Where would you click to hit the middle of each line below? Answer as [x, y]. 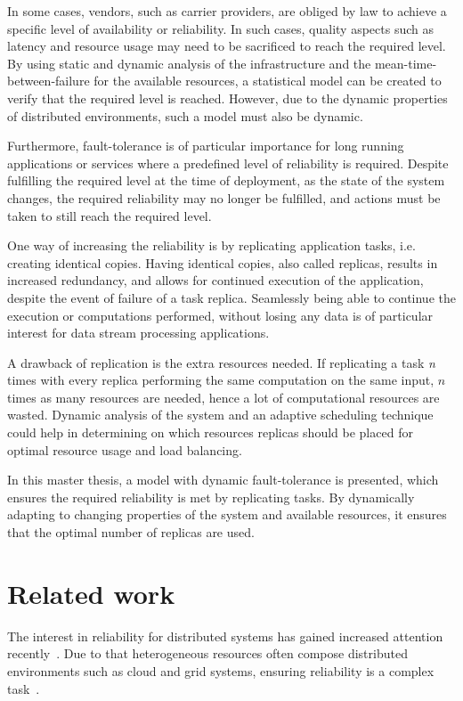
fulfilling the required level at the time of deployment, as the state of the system [226, 180]
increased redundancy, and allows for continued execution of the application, [215, 280]
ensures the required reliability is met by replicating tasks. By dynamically [211, 497]
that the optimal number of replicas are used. [131, 532]
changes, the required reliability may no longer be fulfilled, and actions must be [224, 197]
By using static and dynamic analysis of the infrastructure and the [189, 63]
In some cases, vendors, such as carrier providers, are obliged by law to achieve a [227, 11]
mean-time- [406, 63]
